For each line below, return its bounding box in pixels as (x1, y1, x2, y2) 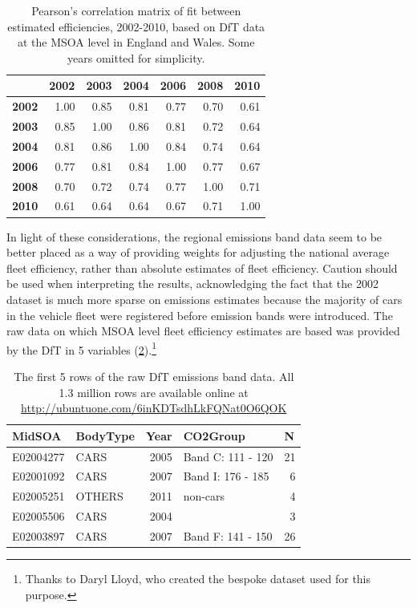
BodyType (75, 427, 135, 444)
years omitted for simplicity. (67, 49, 205, 66)
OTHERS (75, 488, 123, 505)
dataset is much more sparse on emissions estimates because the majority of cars (6, 290, 403, 307)
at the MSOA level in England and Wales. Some (17, 34, 255, 51)
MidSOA (12, 427, 62, 444)
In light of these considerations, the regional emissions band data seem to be (6, 228, 383, 245)
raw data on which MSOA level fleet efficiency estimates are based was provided (6, 322, 400, 339)
